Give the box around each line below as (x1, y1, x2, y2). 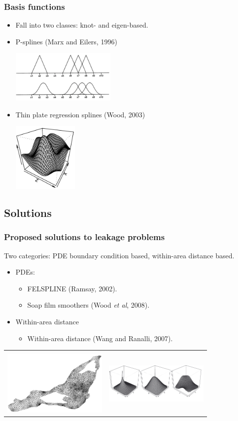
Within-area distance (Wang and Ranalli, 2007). (27, 333, 173, 343)
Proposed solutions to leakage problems (4, 231, 165, 243)
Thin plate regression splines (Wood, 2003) (15, 109, 145, 119)
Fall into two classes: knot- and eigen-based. (15, 20, 148, 30)
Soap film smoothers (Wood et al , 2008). (27, 300, 150, 310)
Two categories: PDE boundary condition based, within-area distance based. (4, 250, 235, 260)
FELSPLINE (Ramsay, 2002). (27, 283, 117, 293)
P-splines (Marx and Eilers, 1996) (15, 36, 117, 46)
